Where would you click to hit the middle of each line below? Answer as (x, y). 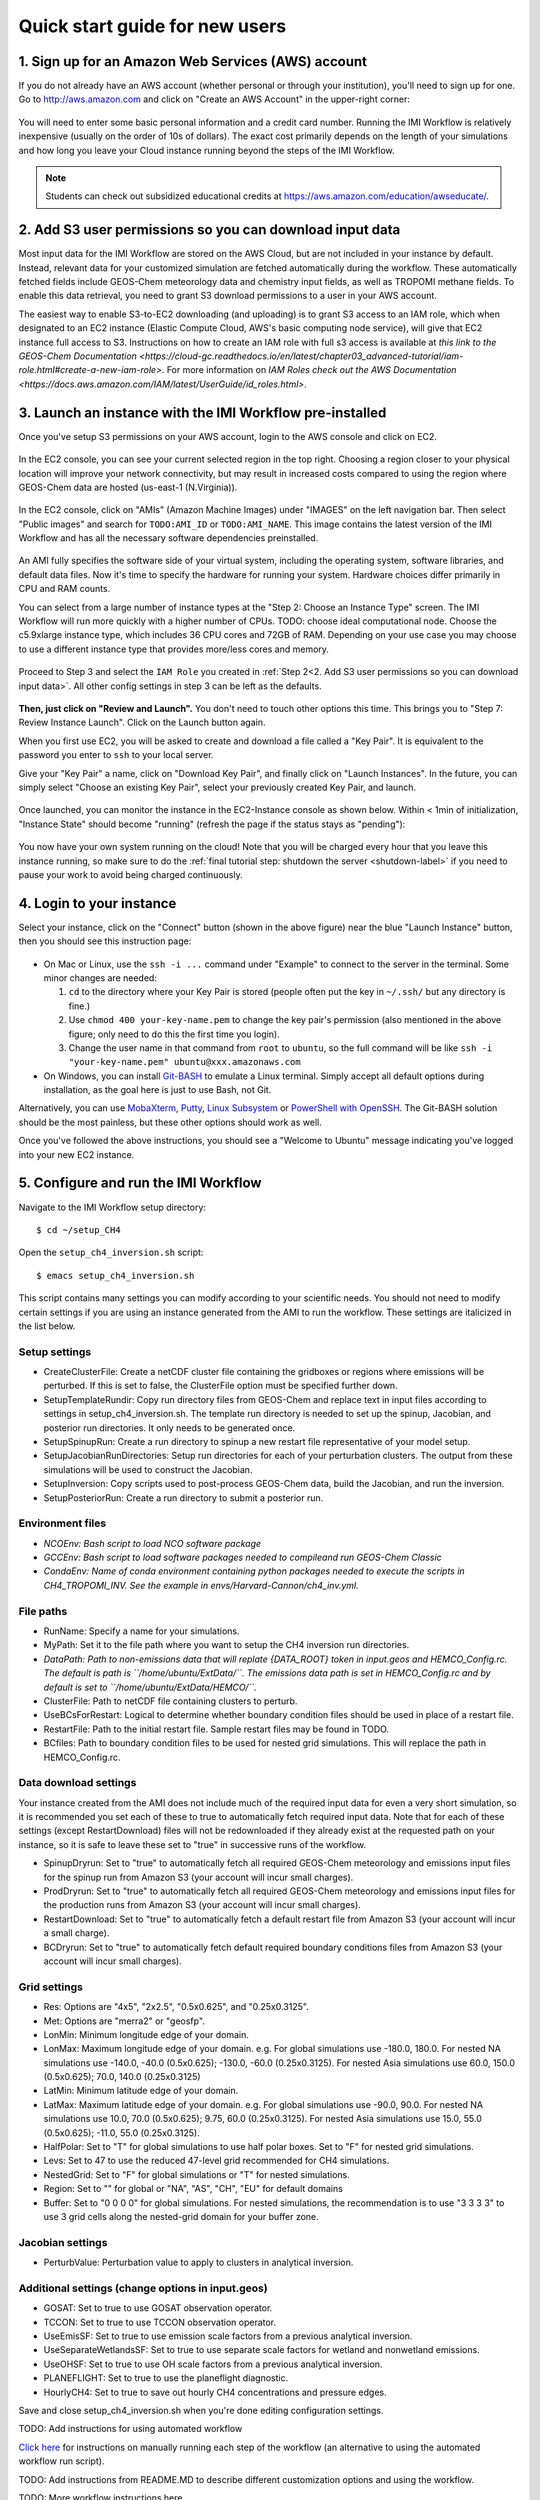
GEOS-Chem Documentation (77, 356)
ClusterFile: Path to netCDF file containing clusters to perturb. (170, 1701)
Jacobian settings (63, 2242)
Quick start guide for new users (152, 26)
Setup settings (55, 1352)
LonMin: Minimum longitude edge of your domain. (146, 2034)
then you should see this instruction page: (105, 941)
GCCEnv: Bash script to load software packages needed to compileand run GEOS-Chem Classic (242, 1557)
